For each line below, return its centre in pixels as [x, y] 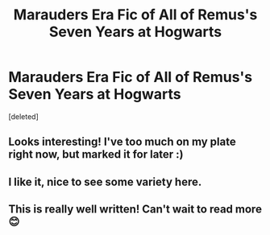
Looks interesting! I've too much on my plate [122, 142]
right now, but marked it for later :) [96, 155]
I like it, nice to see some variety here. [105, 181]
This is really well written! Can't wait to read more [135, 210]
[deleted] [23, 116]
